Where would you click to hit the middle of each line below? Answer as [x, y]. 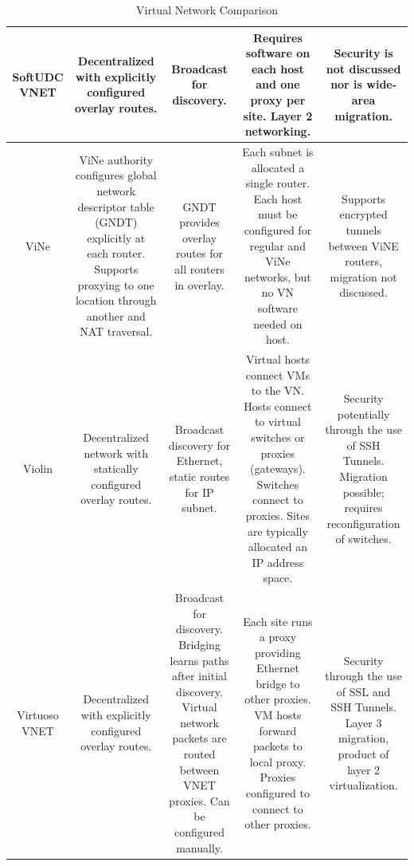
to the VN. [277, 390]
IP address [278, 562]
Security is [363, 53]
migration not [363, 276]
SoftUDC [38, 76]
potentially [363, 413]
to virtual [277, 421]
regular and [277, 245]
